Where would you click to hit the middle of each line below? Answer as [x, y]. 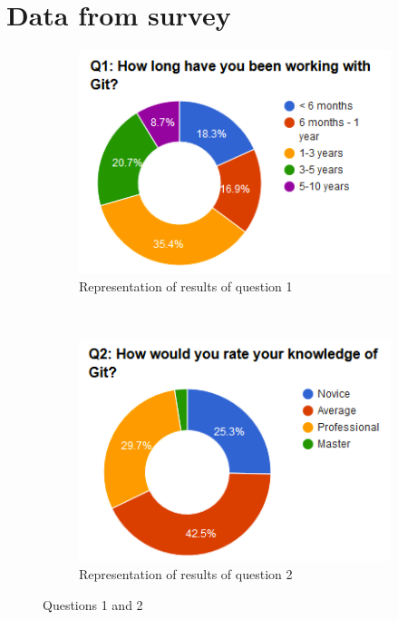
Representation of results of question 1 [186, 286]
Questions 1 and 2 [93, 604]
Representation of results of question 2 [186, 574]
